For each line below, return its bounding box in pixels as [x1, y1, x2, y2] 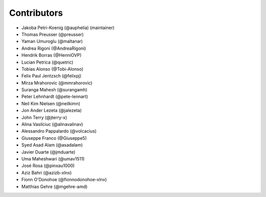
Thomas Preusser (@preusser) [21, 31, 84, 37]
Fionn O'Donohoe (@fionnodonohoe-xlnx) [21, 177, 107, 183]
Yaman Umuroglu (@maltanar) [21, 39, 83, 44]
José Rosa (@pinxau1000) [21, 163, 75, 169]
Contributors [9, 7, 64, 18]
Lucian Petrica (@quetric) [21, 59, 73, 65]
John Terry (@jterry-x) [21, 114, 67, 120]
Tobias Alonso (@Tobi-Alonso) [21, 66, 84, 72]
